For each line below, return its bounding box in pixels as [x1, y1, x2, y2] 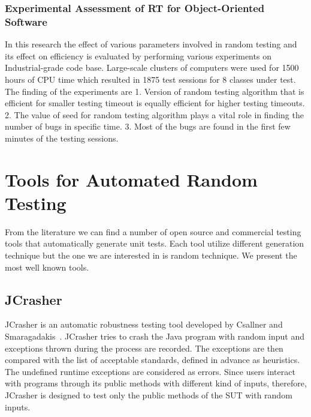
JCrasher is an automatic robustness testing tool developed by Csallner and [5, 318, 283, 331]
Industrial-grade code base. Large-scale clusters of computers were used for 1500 [5, 61, 299, 74]
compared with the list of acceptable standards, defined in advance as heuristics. [5, 353, 300, 366]
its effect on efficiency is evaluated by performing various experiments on [5, 49, 271, 62]
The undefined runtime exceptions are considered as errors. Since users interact [5, 365, 295, 377]
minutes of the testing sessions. [5, 131, 119, 144]
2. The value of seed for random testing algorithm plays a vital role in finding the [5, 108, 304, 121]
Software [5, 14, 47, 29]
